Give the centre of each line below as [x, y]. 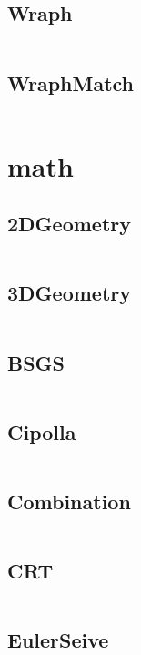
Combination [69, 501]
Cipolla [42, 431]
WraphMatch [71, 82]
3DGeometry [69, 293]
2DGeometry [69, 224]
